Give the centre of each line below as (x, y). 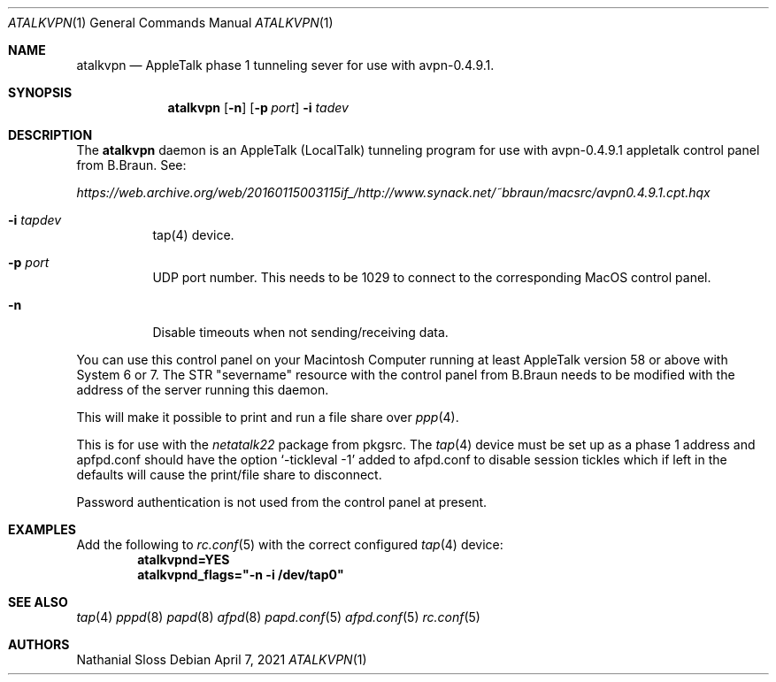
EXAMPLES (42, 529)
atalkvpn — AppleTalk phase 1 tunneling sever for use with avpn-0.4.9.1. (285, 65)
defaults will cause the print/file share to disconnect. (229, 475)
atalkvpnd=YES (184, 559)
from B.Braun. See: (131, 165)
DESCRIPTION (50, 135)
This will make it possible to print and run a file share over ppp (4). (268, 417)
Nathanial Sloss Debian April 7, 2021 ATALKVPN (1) (222, 659)
